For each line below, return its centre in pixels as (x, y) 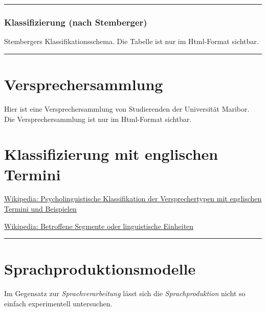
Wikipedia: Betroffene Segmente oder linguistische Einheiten (99, 226)
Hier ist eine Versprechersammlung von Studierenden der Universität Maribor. (127, 108)
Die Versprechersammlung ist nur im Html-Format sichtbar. (98, 119)
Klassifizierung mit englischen (111, 154)
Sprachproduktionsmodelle (100, 269)
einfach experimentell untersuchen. (58, 303)
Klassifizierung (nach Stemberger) (76, 22)
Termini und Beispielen (40, 209)
